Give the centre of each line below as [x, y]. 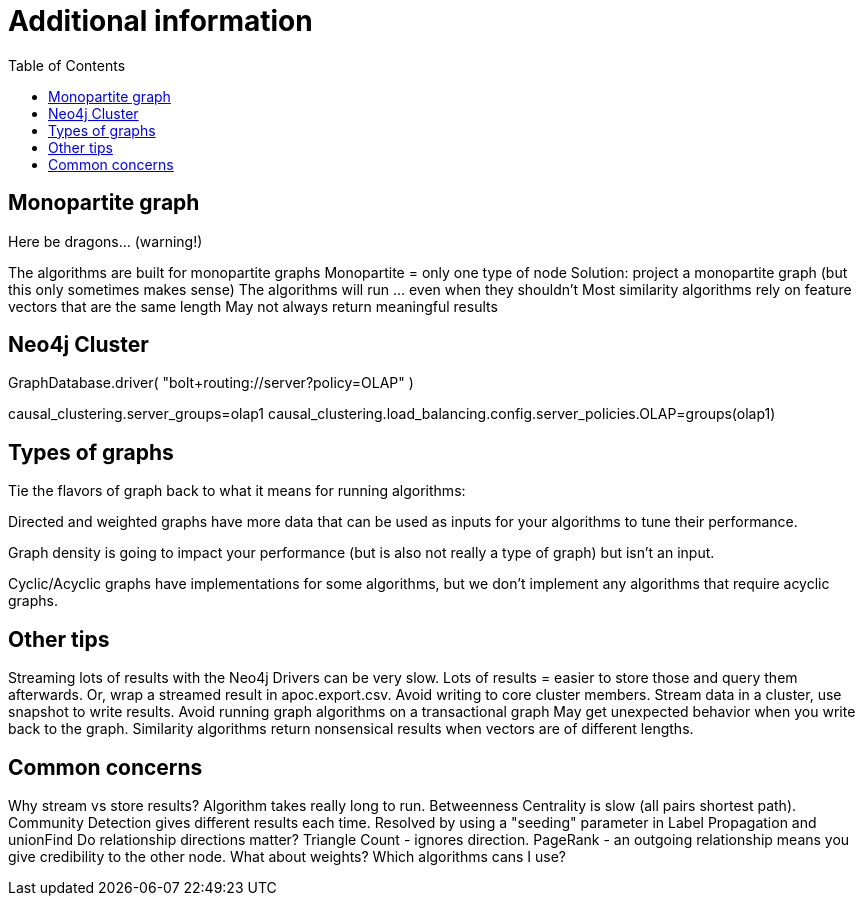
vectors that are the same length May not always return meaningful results [253, 306]
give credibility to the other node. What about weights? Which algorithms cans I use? [287, 856]
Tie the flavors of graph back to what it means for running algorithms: [237, 491]
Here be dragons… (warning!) [105, 241]
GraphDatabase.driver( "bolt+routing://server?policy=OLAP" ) [211, 383]
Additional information [160, 21]
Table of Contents [67, 65]
